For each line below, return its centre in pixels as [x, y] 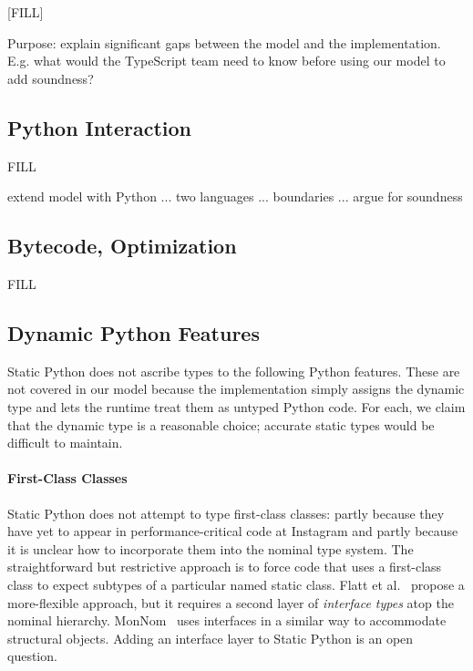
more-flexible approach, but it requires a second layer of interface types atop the [231, 602]
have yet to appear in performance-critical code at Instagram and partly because [233, 531]
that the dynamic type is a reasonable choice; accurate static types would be [221, 424]
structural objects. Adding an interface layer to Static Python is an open [211, 638]
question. [32, 656]
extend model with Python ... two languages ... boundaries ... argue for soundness [235, 196]
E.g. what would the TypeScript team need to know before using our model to [226, 61]
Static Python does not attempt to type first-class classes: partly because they [226, 513]
